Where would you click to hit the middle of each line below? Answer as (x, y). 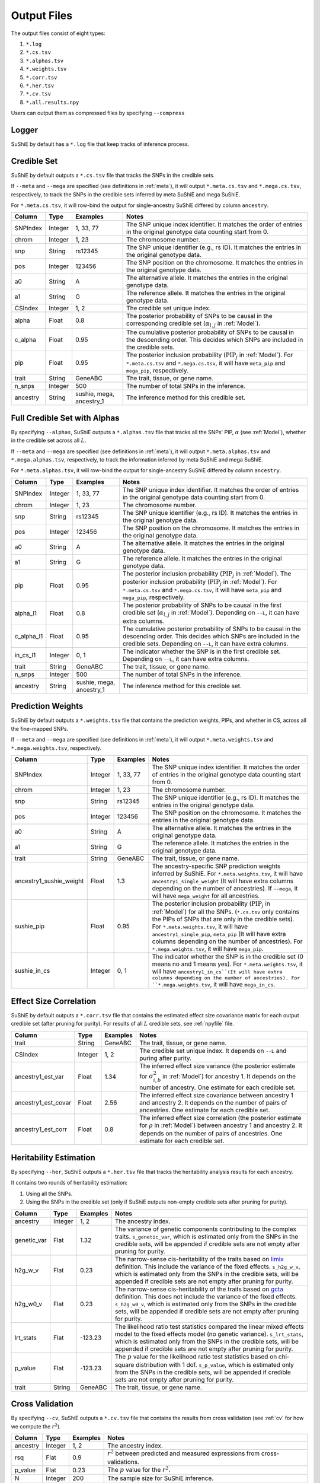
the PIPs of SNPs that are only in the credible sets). (223, 919)
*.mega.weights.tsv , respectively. (56, 748)
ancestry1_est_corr (41, 1129)
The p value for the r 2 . (139, 1469)
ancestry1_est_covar (43, 1103)
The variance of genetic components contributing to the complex (205, 1229)
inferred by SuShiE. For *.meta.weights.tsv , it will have (228, 873)
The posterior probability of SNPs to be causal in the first (202, 605)
